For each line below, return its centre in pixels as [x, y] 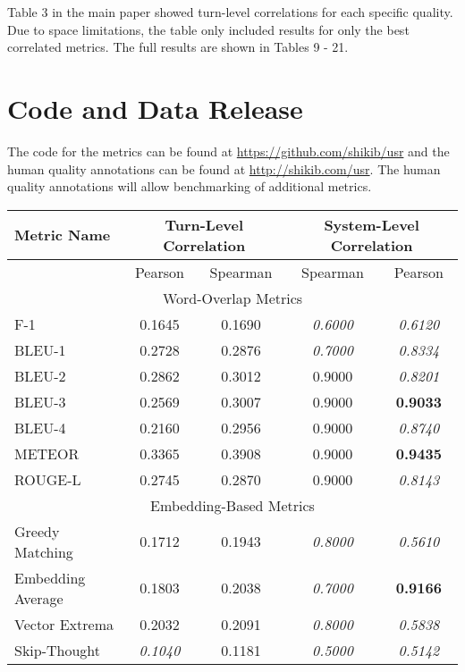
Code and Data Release [155, 108]
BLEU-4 [40, 427]
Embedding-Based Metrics [232, 505]
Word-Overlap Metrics [232, 298]
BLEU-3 [40, 401]
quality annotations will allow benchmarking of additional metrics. [190, 186]
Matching [44, 551]
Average [39, 598]
